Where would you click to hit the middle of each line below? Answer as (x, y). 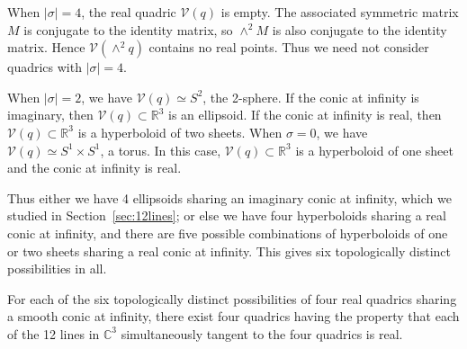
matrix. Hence (46, 47)
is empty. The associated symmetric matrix (340, 12)
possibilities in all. (57, 268)
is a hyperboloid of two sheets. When (180, 132)
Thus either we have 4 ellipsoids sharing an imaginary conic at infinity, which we (229, 197)
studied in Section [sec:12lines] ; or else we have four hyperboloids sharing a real (227, 215)
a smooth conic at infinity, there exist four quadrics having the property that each (233, 316)
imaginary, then (50, 115)
